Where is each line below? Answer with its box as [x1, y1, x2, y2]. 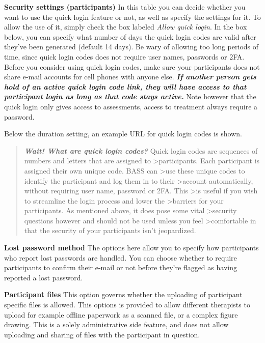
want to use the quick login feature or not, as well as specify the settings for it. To [4, 11, 261, 22]
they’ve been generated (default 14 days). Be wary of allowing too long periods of [4, 41, 259, 52]
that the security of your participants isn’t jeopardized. [24, 225, 196, 236]
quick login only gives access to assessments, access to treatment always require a [4, 101, 258, 111]
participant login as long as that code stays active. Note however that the [4, 91, 256, 102]
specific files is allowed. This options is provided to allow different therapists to [4, 299, 250, 310]
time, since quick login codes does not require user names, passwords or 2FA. [4, 51, 245, 62]
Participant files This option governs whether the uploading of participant [4, 289, 243, 300]
